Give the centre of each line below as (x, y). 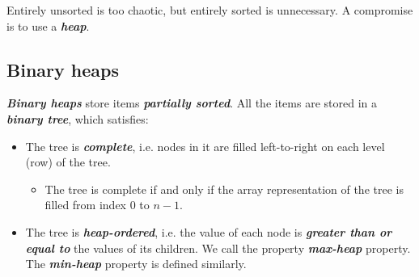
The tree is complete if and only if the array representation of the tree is (224, 189)
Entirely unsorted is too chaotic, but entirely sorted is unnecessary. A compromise (210, 10)
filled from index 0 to (97, 205)
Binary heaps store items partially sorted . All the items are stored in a (192, 103)
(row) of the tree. (68, 162)
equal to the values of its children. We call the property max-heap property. (218, 248)
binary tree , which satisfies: (78, 118)
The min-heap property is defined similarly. (136, 264)
